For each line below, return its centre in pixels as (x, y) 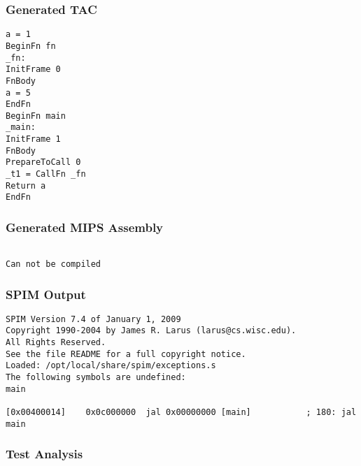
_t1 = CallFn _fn (46, 174)
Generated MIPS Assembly (85, 227)
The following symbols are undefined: (96, 378)
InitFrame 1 (33, 139)
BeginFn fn (31, 46)
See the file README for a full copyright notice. (126, 354)
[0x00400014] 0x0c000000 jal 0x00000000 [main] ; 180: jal (181, 413)
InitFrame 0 (33, 70)
